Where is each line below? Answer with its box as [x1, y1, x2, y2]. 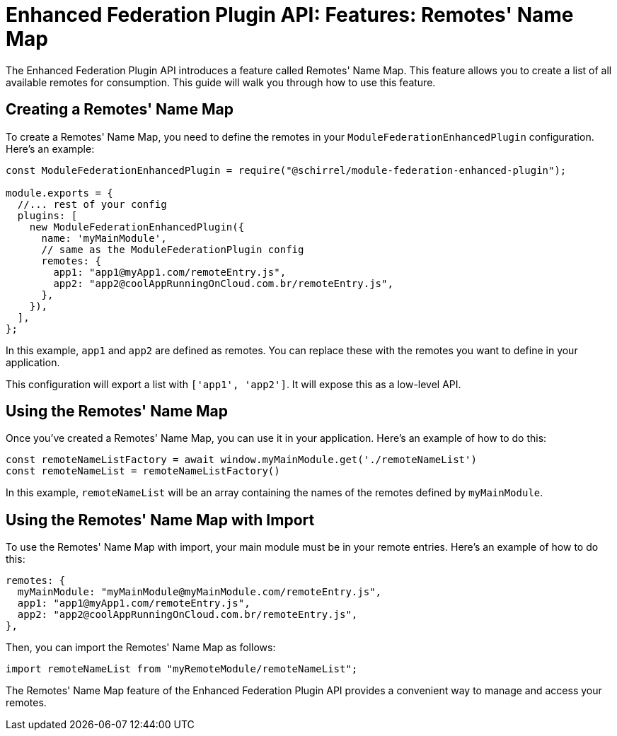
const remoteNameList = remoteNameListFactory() [6, 465, 280, 477]
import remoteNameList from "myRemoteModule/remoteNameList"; [6, 663, 358, 675]
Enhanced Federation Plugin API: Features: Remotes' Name [6, 3, 574, 27]
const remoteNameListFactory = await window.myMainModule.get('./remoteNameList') [6, 454, 477, 466]
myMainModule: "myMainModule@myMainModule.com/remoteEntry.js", [17, 586, 382, 598]
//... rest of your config [17, 198, 167, 210]
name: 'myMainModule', [41, 232, 167, 244]
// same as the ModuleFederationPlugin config [41, 243, 304, 255]
